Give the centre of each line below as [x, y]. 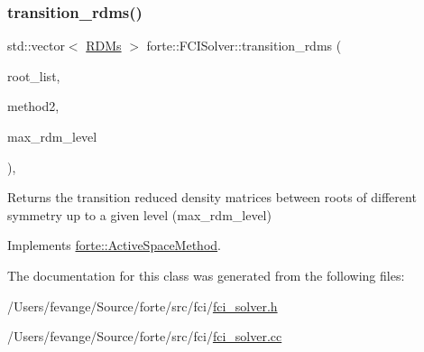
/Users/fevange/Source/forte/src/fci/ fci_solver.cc [145, 336]
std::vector [36, 46]
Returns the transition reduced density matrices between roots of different [212, 197]
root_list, [34, 75]
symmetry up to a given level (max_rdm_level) [139, 214]
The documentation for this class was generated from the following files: [206, 275]
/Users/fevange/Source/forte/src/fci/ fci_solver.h [143, 306]
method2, [33, 106]
